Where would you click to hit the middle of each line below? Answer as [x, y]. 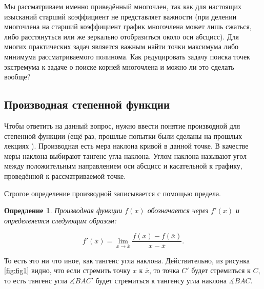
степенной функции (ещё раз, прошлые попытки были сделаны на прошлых [123, 136]
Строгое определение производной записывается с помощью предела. [113, 193]
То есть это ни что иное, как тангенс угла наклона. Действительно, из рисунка [127, 260]
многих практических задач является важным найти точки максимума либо [121, 46]
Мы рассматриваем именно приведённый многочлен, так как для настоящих [123, 6]
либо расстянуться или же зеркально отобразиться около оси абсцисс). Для [121, 36]
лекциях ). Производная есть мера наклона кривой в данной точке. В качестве [126, 146]
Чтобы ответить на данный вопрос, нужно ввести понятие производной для [122, 125]
